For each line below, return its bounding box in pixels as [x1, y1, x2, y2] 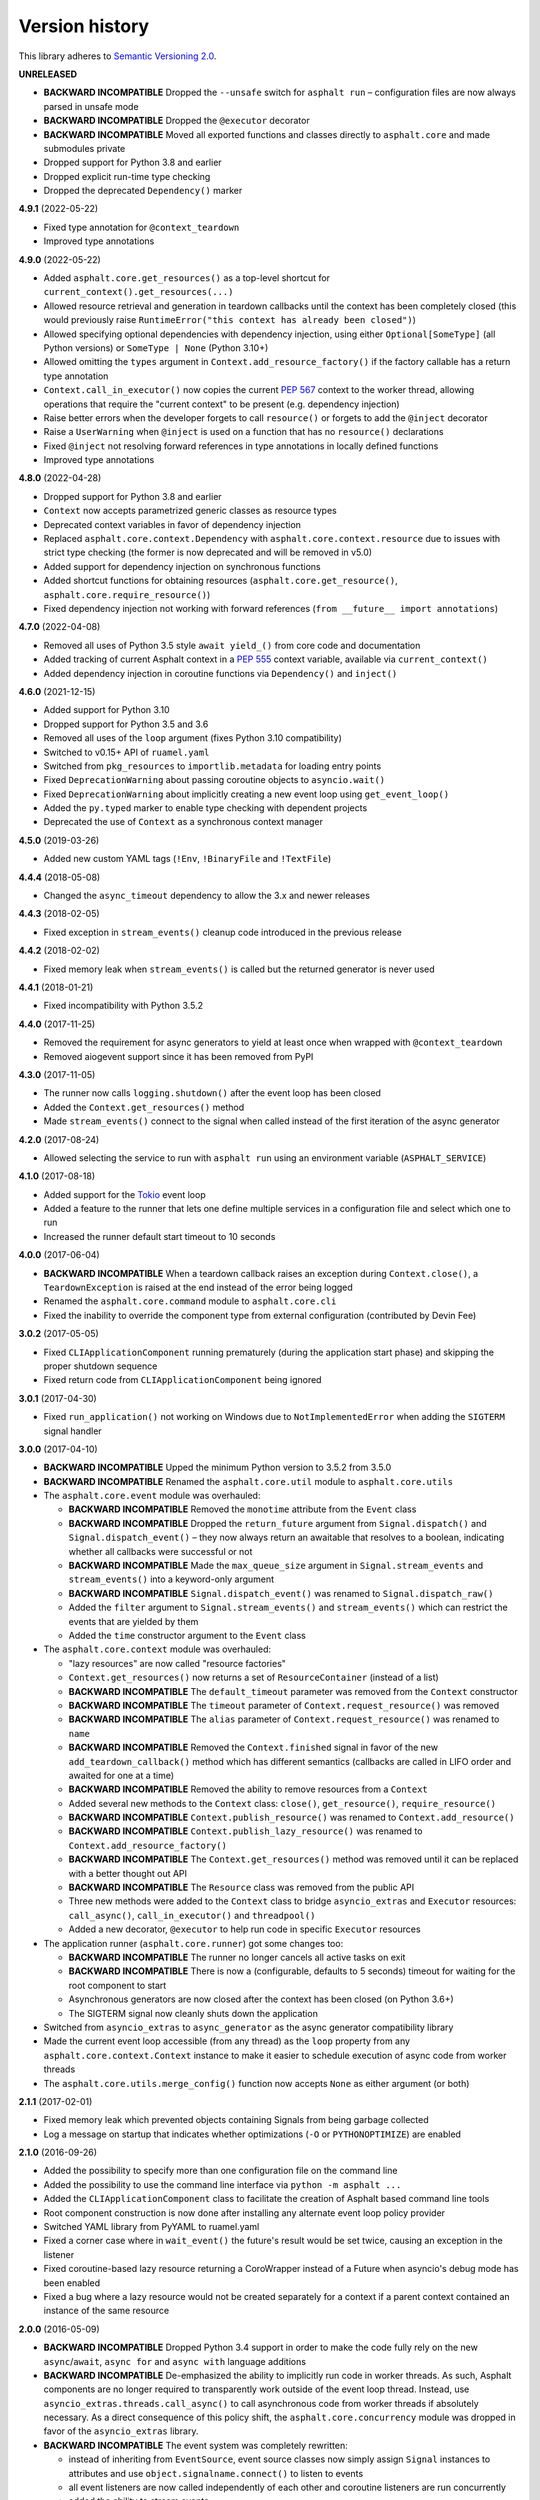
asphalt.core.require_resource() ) [43, 588, 211, 600]
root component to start [68, 1979, 167, 1991]
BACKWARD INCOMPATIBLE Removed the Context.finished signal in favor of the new [68, 1741, 439, 1754]
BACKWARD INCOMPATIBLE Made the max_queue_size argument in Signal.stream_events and [68, 1560, 484, 1572]
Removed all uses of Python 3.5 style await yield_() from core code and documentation [43, 639, 421, 651]
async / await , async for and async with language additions [43, 2355, 307, 2367]
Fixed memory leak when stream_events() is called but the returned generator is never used [43, 963, 435, 975]
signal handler [43, 1425, 102, 1437]
